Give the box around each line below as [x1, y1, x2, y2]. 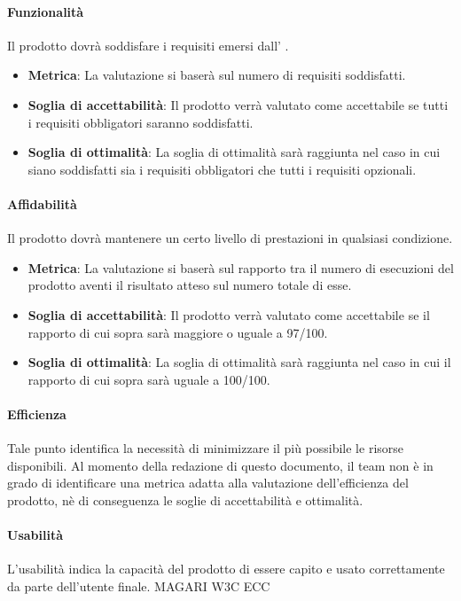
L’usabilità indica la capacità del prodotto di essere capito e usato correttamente [7, 559, 445, 578]
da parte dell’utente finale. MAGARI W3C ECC [7, 576, 270, 595]
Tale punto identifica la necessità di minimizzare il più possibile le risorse [7, 439, 404, 457]
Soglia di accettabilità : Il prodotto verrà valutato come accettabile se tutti [27, 95, 449, 113]
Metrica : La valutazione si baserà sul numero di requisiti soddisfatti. [27, 66, 406, 84]
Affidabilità [7, 194, 77, 213]
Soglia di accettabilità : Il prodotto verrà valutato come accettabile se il [27, 305, 430, 324]
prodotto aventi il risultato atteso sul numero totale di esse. [27, 276, 352, 294]
